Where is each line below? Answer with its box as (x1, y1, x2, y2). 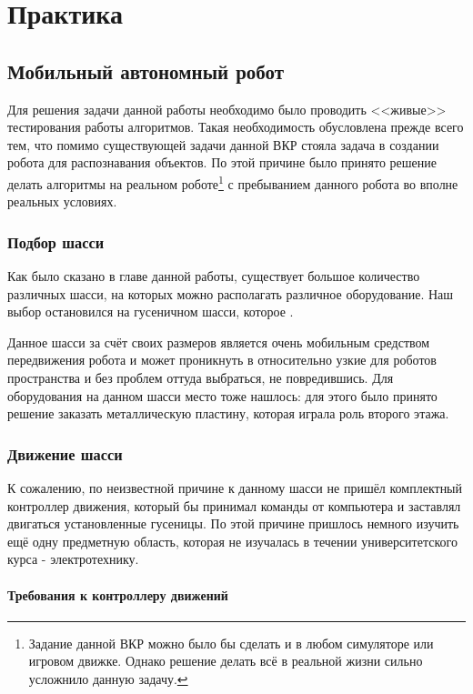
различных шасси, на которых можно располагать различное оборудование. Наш (7, 284, 454, 303)
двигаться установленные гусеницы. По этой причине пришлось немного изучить (7, 514, 459, 533)
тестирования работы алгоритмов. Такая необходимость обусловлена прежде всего (7, 117, 464, 136)
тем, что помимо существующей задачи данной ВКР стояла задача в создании (7, 135, 439, 154)
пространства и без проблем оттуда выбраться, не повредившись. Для (7, 367, 394, 387)
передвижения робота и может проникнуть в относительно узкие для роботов (7, 350, 437, 369)
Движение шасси (7, 442, 123, 465)
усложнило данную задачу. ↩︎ (28, 669, 188, 688)
